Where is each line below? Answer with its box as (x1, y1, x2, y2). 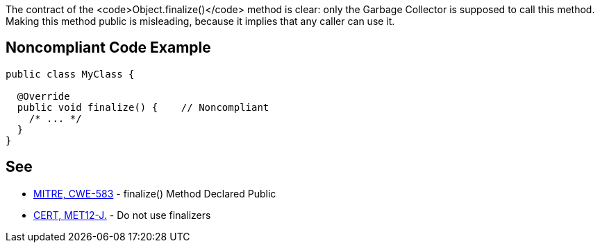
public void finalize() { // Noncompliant (17, 101, 269, 113)
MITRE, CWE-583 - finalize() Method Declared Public (33, 187, 276, 200)
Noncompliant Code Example (6, 39, 211, 57)
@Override (17, 90, 70, 102)
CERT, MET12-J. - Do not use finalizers (33, 209, 211, 221)
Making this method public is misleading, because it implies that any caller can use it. (6, 15, 395, 27)
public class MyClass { (6, 68, 135, 80)
